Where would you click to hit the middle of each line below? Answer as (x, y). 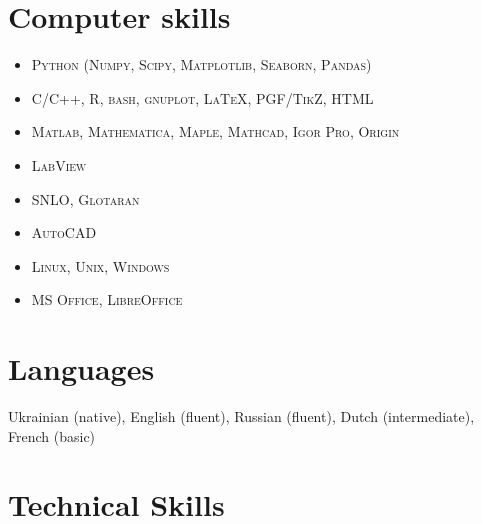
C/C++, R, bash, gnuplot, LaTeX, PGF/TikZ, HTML (202, 97)
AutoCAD (64, 232)
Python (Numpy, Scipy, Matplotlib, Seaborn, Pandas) (201, 64)
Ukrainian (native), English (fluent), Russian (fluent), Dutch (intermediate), (241, 416)
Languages (81, 368)
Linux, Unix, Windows (100, 265)
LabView (59, 164)
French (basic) (52, 435)
